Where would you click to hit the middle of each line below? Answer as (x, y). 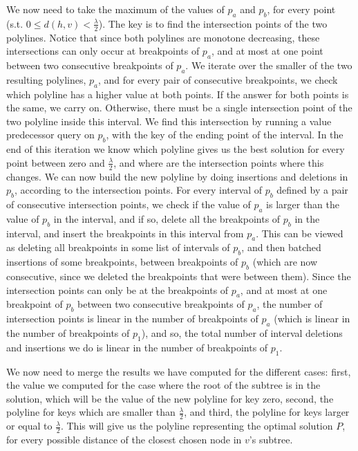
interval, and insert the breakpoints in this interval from (125, 233)
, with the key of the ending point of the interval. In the (225, 135)
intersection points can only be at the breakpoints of (117, 289)
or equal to (29, 426)
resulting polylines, (46, 79)
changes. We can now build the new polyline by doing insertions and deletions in (177, 176)
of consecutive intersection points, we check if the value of (129, 204)
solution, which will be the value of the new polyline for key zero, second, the (170, 398)
